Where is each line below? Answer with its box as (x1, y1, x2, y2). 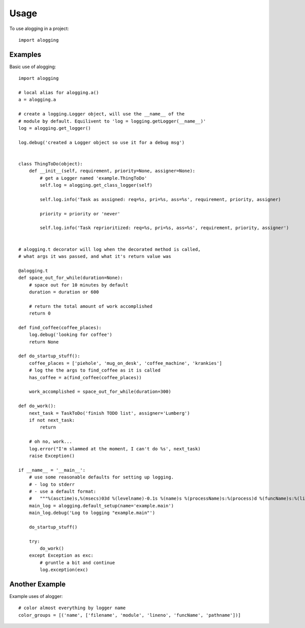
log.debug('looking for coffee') (28, 332, 113, 338)
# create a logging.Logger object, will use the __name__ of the (18, 111, 185, 117)
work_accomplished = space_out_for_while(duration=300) (28, 389, 171, 394)
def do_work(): (18, 403, 56, 409)
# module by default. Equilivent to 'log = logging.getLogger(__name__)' (18, 118, 206, 124)
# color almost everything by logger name (18, 605, 126, 611)
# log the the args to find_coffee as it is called (28, 367, 161, 374)
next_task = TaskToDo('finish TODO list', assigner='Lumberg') (28, 410, 190, 416)
